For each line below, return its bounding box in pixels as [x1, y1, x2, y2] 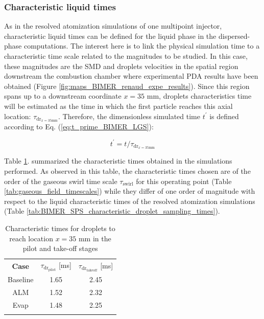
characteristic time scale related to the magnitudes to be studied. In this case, [4, 51, 248, 61]
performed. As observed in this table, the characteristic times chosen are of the [4, 165, 251, 176]
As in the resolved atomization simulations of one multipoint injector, [4, 20, 222, 31]
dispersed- [218, 30, 250, 41]
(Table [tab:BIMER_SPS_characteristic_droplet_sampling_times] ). [4, 206, 220, 216]
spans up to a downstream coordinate [4, 90, 122, 101]
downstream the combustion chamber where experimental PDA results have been [4, 71, 258, 81]
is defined [209, 110, 239, 121]
